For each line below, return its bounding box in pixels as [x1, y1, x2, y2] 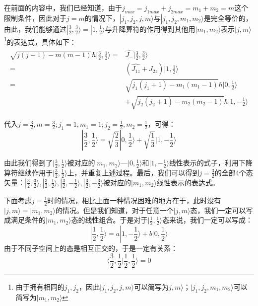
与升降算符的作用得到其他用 [105, 23, 195, 34]
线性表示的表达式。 [156, 177, 219, 187]
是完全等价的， [203, 12, 253, 23]
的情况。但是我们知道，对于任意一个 [55, 205, 174, 215]
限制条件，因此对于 [4, 12, 66, 23]
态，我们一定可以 [190, 205, 246, 215]
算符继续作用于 [4, 167, 53, 177]
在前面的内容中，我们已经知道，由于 [4, 2, 122, 12]
